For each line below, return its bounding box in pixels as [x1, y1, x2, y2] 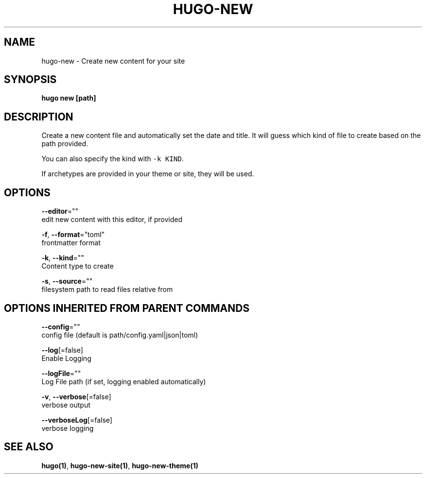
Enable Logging [41, 354, 91, 362]
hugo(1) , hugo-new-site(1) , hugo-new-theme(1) [41, 461, 198, 470]
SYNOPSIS [4, 73, 57, 86]
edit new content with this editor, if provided [41, 215, 183, 224]
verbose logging [41, 424, 94, 432]
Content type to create [41, 262, 114, 271]
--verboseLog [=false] [41, 415, 112, 424]
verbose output [41, 400, 90, 409]
